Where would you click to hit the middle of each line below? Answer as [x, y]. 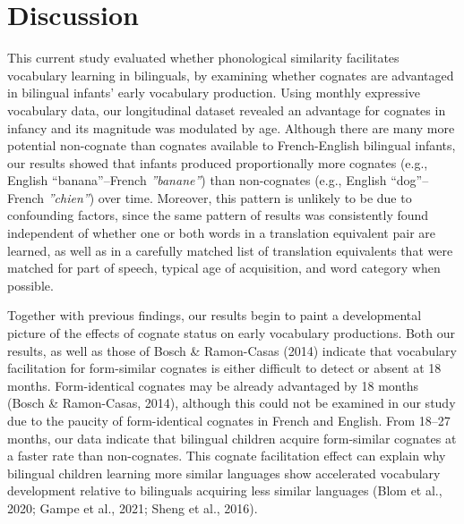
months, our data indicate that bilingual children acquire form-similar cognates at [232, 438]
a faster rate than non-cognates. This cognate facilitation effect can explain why [227, 456]
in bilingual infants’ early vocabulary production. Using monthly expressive [214, 93]
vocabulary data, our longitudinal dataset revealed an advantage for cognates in [227, 110]
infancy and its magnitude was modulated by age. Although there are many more [231, 127]
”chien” [69, 197]
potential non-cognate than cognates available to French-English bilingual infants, [232, 145]
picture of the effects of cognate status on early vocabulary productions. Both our [232, 333]
